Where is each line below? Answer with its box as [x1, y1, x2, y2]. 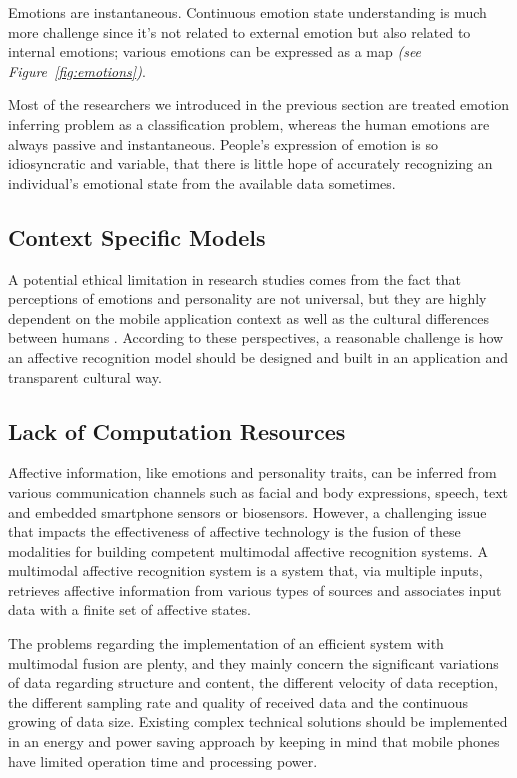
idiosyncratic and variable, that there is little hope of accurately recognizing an [8, 153, 493, 174]
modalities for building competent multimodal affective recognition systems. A [8, 540, 488, 561]
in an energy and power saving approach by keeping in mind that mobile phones [8, 731, 500, 752]
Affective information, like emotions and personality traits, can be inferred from [8, 462, 497, 483]
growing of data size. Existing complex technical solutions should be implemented [8, 711, 508, 732]
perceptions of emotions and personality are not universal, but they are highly [8, 288, 487, 309]
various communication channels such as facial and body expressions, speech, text [8, 481, 509, 502]
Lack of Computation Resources [8, 415, 346, 446]
